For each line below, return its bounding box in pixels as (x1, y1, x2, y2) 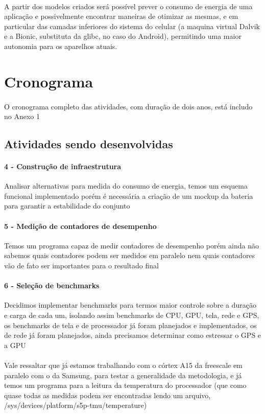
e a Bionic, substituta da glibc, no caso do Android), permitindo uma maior (4, 31, 242, 41)
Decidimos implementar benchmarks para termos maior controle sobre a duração (4, 300, 256, 310)
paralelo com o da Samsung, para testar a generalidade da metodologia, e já (4, 370, 242, 380)
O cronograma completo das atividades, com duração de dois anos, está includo (4, 101, 253, 111)
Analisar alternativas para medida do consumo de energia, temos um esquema (4, 180, 248, 191)
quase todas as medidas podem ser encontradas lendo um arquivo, (4, 389, 211, 400)
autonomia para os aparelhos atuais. (4, 40, 117, 51)
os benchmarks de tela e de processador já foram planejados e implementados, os (4, 319, 257, 330)
